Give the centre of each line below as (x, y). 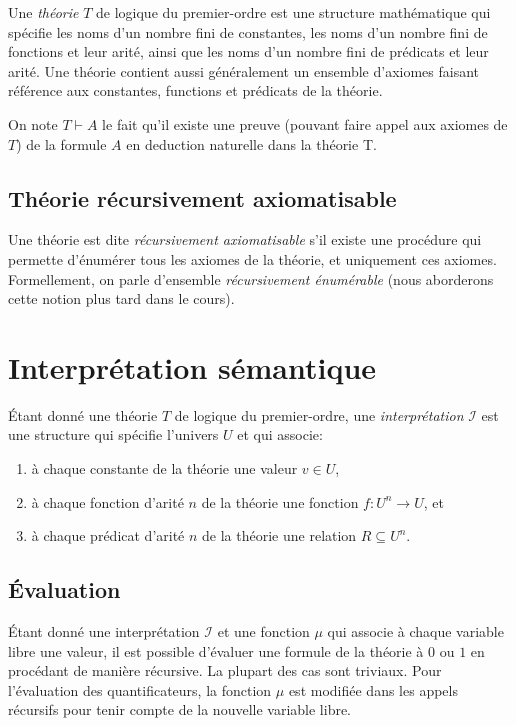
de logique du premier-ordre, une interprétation (319, 414)
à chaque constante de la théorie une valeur (164, 468)
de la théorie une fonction (280, 501)
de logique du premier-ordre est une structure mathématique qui (293, 12)
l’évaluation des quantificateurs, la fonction (140, 689)
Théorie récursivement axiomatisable (202, 197)
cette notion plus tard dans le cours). (121, 298)
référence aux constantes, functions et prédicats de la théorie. (195, 90)
